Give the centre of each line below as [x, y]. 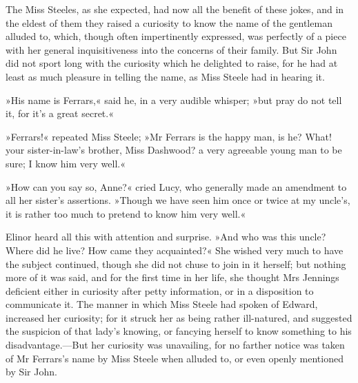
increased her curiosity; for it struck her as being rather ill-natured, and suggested [179, 317]
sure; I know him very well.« [66, 163]
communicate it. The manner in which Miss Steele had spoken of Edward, [162, 304]
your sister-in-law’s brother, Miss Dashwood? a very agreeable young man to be [174, 150]
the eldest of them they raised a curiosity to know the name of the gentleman [169, 22]
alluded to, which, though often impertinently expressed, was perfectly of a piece [176, 36]
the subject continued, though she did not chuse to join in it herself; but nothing [176, 263]
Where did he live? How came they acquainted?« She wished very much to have [175, 250]
